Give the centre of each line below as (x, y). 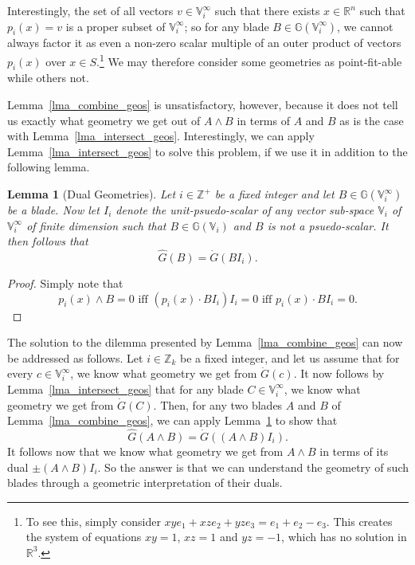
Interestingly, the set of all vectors (90, 10)
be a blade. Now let (53, 210)
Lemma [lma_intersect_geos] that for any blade (125, 388)
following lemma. (49, 167)
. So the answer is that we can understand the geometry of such (253, 467)
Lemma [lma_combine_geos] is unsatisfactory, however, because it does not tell (203, 105)
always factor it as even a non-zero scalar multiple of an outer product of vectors (204, 43)
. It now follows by (339, 373)
